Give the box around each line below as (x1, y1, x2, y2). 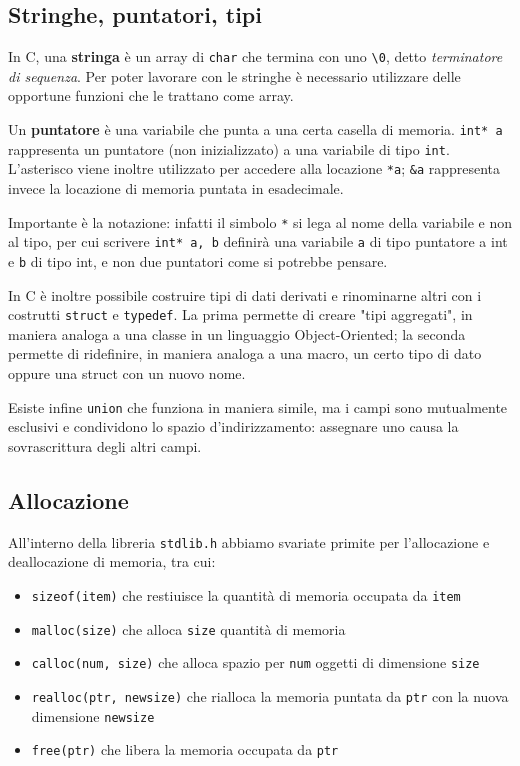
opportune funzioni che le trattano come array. (8, 85, 294, 106)
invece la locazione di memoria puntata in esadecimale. (8, 178, 344, 199)
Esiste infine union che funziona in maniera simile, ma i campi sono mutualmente (8, 396, 508, 417)
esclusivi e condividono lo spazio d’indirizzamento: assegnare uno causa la (8, 416, 459, 437)
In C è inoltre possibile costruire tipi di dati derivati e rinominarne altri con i (8, 284, 482, 305)
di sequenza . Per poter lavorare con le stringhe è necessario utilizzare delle (8, 65, 461, 86)
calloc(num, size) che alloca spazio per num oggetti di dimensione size (31, 652, 480, 673)
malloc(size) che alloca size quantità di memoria (31, 618, 346, 639)
